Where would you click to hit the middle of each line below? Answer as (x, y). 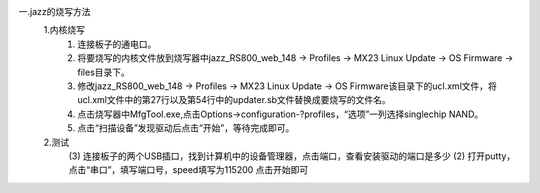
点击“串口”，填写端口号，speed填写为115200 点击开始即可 (188, 170)
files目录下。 (103, 72)
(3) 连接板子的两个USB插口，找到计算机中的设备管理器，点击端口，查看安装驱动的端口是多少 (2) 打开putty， (292, 156)
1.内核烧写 (64, 30)
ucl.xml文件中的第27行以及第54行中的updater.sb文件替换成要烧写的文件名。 (234, 100)
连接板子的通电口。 (117, 44)
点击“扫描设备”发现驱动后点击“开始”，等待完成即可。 (186, 128)
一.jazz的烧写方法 (54, 11)
